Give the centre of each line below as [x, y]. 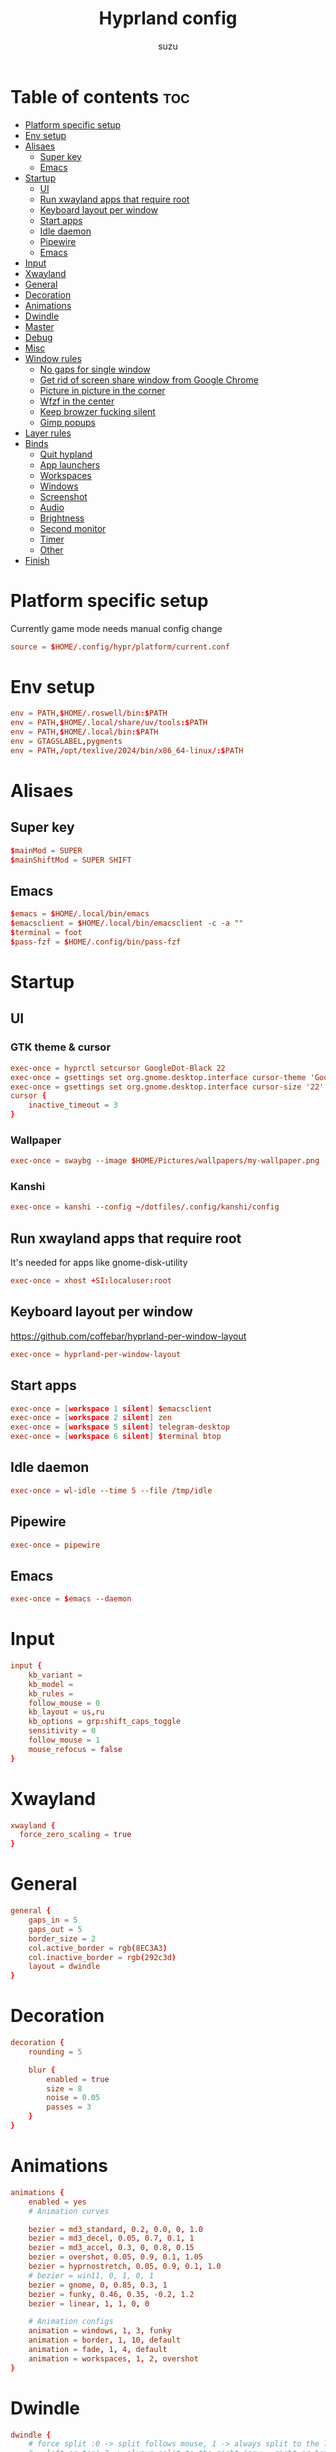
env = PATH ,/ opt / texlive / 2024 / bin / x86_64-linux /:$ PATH [127, 750]
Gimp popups [67, 422]
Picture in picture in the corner [102, 390]
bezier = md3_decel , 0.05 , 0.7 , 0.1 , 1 [111, 2238]
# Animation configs [71, 2322]
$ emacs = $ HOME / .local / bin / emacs [80, 914]
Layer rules [48, 433]
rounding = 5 [55, 2052]
